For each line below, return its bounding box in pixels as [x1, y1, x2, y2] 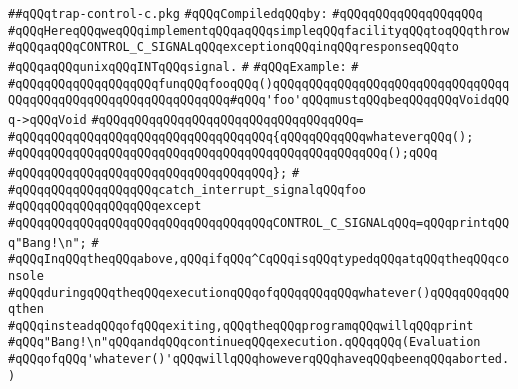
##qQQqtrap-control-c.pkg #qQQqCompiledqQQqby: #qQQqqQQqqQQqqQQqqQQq [8, 7, 483, 21]
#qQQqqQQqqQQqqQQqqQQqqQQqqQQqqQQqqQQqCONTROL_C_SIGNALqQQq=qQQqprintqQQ [8, 215, 510, 230]
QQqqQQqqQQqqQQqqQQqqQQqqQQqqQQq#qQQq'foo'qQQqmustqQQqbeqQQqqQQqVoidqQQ [8, 93, 510, 108]
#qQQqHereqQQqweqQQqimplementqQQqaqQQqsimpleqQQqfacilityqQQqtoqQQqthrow [8, 23, 510, 38]
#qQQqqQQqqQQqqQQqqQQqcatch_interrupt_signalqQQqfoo [8, 182, 366, 197]
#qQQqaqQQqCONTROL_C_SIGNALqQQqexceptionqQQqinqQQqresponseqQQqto [8, 40, 460, 55]
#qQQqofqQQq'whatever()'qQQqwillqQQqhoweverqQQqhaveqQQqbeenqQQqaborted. [8, 352, 510, 367]
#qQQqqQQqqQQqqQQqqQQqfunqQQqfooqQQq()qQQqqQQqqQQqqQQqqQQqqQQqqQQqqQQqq [8, 76, 510, 91]
